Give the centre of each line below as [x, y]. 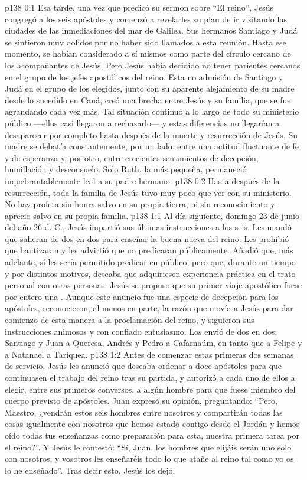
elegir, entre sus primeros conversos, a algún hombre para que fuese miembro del [150, 389]
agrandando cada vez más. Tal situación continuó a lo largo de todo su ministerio [152, 111]
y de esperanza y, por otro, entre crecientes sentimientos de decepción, [132, 157]
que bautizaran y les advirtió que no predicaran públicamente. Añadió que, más [149, 250]
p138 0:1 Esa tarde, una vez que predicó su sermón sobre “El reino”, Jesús [139, 7]
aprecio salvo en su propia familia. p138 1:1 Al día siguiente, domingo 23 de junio [152, 215]
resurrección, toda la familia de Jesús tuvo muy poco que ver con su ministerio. [148, 192]
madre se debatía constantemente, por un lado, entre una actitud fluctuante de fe [152, 146]
